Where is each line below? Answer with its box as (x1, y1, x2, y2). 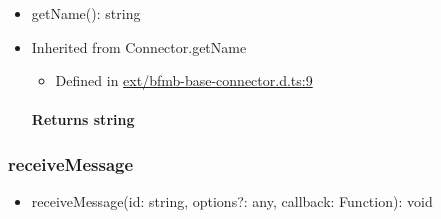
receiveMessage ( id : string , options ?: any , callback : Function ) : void (31, 191, 433, 212)
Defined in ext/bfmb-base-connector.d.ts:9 (55, 70, 313, 91)
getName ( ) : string (31, 3, 141, 23)
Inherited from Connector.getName (31, 36, 247, 57)
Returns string (31, 109, 135, 130)
